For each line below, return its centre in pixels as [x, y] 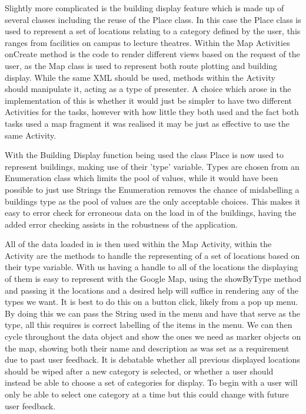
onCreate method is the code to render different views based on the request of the [152, 54]
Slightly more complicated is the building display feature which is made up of [144, 8]
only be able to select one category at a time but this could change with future [147, 394]
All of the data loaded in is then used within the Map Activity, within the [138, 244]
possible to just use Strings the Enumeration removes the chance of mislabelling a [152, 189]
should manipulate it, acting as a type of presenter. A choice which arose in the [148, 89]
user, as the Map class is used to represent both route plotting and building [141, 65]
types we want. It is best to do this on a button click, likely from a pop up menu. [152, 302]
